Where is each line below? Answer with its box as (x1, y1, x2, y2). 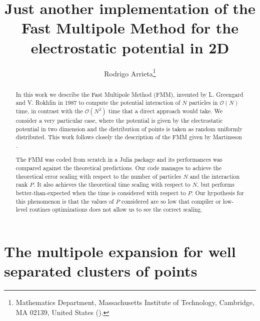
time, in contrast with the (15, 106, 83, 115)
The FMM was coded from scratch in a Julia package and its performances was (15, 155, 222, 164)
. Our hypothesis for (191, 189, 244, 197)
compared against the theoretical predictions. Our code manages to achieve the (15, 164, 221, 172)
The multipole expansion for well (4, 241, 236, 261)
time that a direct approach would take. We (108, 106, 223, 115)
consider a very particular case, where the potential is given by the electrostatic (15, 116, 223, 124)
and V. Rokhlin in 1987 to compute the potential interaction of (15, 98, 180, 107)
